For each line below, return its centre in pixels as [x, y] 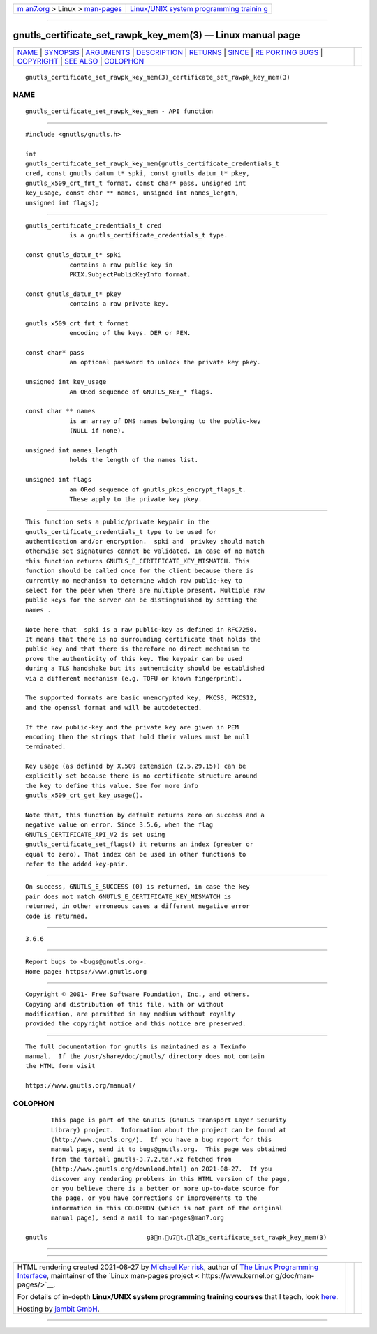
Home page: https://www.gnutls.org [86, 971]
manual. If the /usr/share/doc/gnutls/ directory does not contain [145, 1057]
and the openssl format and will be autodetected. [114, 707]
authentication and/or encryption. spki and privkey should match [145, 542]
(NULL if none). [97, 431]
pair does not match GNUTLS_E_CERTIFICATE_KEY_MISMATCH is [128, 896]
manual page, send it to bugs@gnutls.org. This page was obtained [169, 1149]
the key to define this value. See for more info [112, 786]
